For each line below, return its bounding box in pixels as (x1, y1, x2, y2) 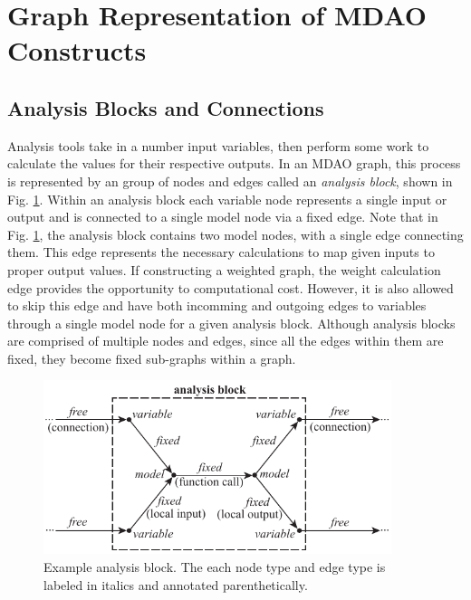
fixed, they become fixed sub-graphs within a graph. (7, 348, 296, 367)
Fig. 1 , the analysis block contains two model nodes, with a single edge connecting (7, 224, 464, 243)
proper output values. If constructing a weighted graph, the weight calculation (7, 260, 441, 279)
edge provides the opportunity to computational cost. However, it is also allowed (7, 278, 454, 297)
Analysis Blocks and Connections (7, 93, 324, 121)
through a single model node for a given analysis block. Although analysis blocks (7, 313, 456, 332)
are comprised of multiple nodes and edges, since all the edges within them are (7, 331, 444, 350)
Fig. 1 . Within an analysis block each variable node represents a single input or (7, 189, 447, 208)
